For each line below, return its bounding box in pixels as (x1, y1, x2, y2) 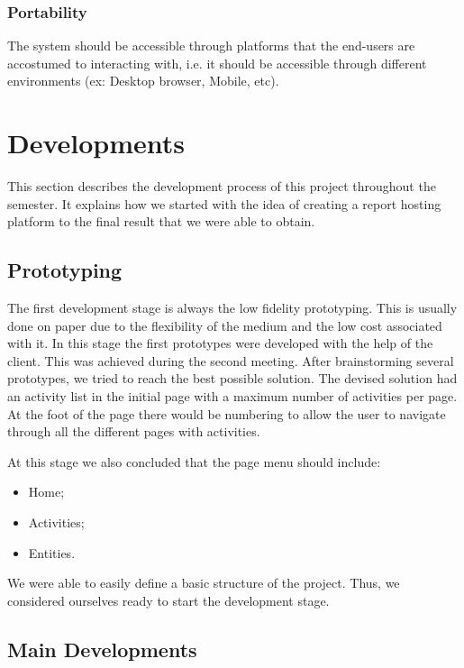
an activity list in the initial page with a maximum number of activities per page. (7, 387, 458, 406)
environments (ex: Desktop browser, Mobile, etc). (7, 71, 279, 90)
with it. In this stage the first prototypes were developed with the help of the (7, 334, 433, 352)
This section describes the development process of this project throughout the (7, 177, 436, 196)
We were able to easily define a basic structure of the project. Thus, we (7, 573, 400, 592)
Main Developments (7, 635, 197, 663)
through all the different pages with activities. (7, 422, 260, 441)
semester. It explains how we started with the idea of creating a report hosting (7, 194, 441, 213)
